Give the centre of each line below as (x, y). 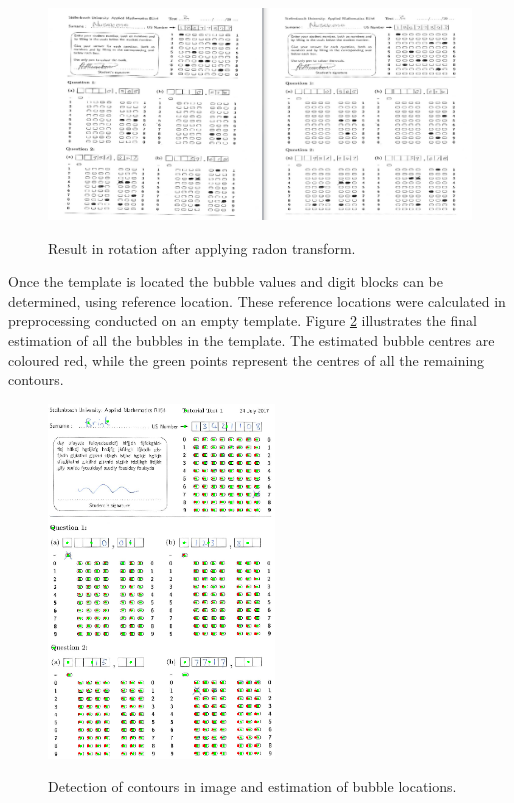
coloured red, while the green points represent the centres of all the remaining (246, 359)
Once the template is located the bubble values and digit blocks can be (225, 281)
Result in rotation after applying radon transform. (202, 247)
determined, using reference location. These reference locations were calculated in (257, 300)
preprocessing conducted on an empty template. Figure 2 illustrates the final (242, 320)
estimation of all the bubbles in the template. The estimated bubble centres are (251, 339)
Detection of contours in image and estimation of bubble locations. (252, 786)
